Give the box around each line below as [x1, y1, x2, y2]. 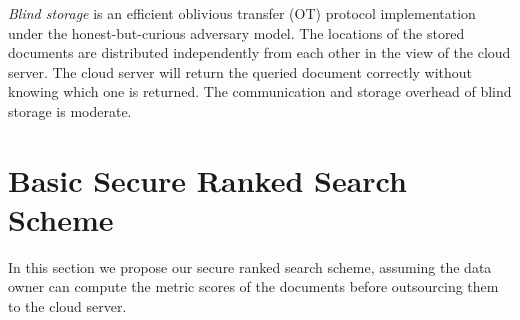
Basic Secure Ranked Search [8, 159, 407, 200]
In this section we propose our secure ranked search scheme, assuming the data [8, 256, 492, 277]
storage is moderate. [8, 100, 132, 121]
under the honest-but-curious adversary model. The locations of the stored [8, 22, 465, 43]
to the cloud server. [8, 296, 127, 317]
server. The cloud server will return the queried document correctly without [8, 61, 473, 82]
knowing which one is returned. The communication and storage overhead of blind [8, 81, 512, 102]
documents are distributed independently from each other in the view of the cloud [8, 42, 511, 63]
